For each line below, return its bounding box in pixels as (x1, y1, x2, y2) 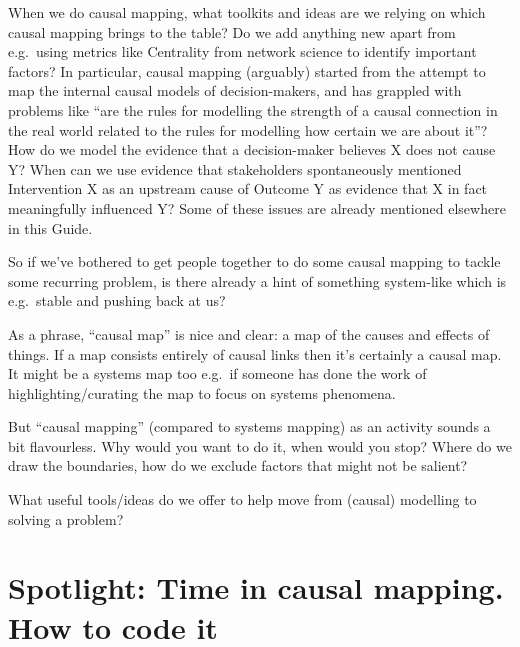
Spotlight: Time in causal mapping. (8, 567, 504, 608)
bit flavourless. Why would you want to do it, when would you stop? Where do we (8, 435, 512, 456)
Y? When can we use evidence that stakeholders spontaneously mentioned (8, 158, 462, 179)
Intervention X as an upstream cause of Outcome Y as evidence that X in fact (8, 178, 488, 199)
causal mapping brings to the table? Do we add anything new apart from (8, 21, 456, 42)
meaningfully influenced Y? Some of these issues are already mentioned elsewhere (8, 197, 506, 218)
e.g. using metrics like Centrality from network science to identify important (8, 41, 477, 62)
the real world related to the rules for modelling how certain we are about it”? (8, 119, 488, 140)
